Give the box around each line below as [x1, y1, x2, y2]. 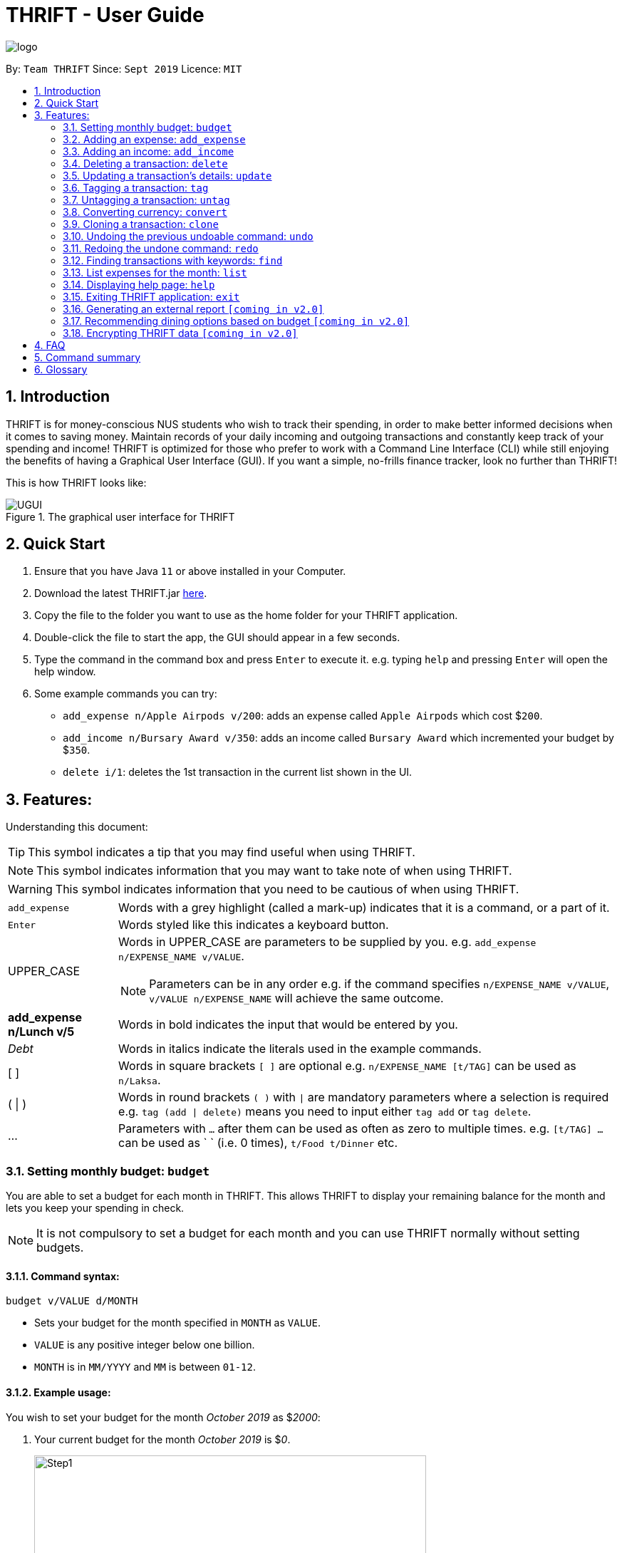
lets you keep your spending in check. [6, 1202, 185, 1215]
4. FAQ [34, 338, 66, 351]
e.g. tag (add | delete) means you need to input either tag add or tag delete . [118, 1104, 532, 1119]
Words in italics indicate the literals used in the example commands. [118, 1042, 482, 1056]
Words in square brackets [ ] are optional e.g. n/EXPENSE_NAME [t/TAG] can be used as [118, 1059, 576, 1074]
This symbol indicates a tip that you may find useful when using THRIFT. [28, 845, 415, 860]
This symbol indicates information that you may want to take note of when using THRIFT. [36, 863, 512, 878]
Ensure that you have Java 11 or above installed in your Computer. [34, 565, 346, 578]
